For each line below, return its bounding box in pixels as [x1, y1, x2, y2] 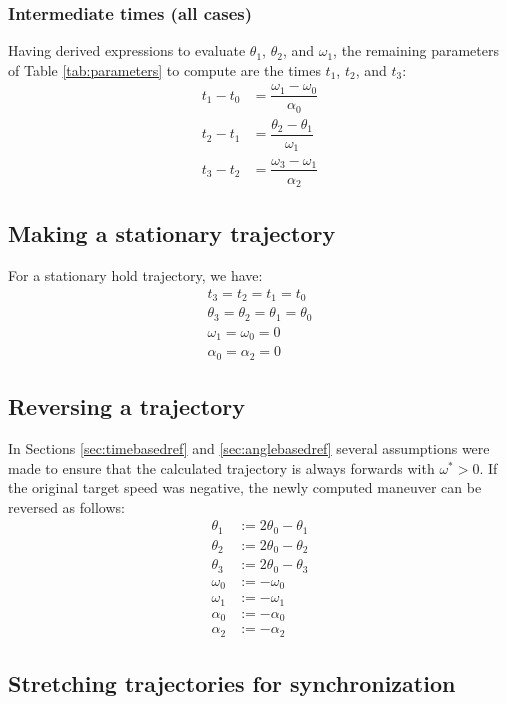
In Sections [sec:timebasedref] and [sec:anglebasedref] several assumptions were [8, 437, 490, 458]
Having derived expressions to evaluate [8, 40, 246, 61]
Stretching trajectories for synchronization [8, 668, 456, 699]
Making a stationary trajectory [8, 218, 336, 249]
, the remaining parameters [333, 40, 499, 61]
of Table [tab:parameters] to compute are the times [8, 59, 321, 80]
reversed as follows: [8, 496, 125, 517]
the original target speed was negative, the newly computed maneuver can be [8, 477, 482, 498]
